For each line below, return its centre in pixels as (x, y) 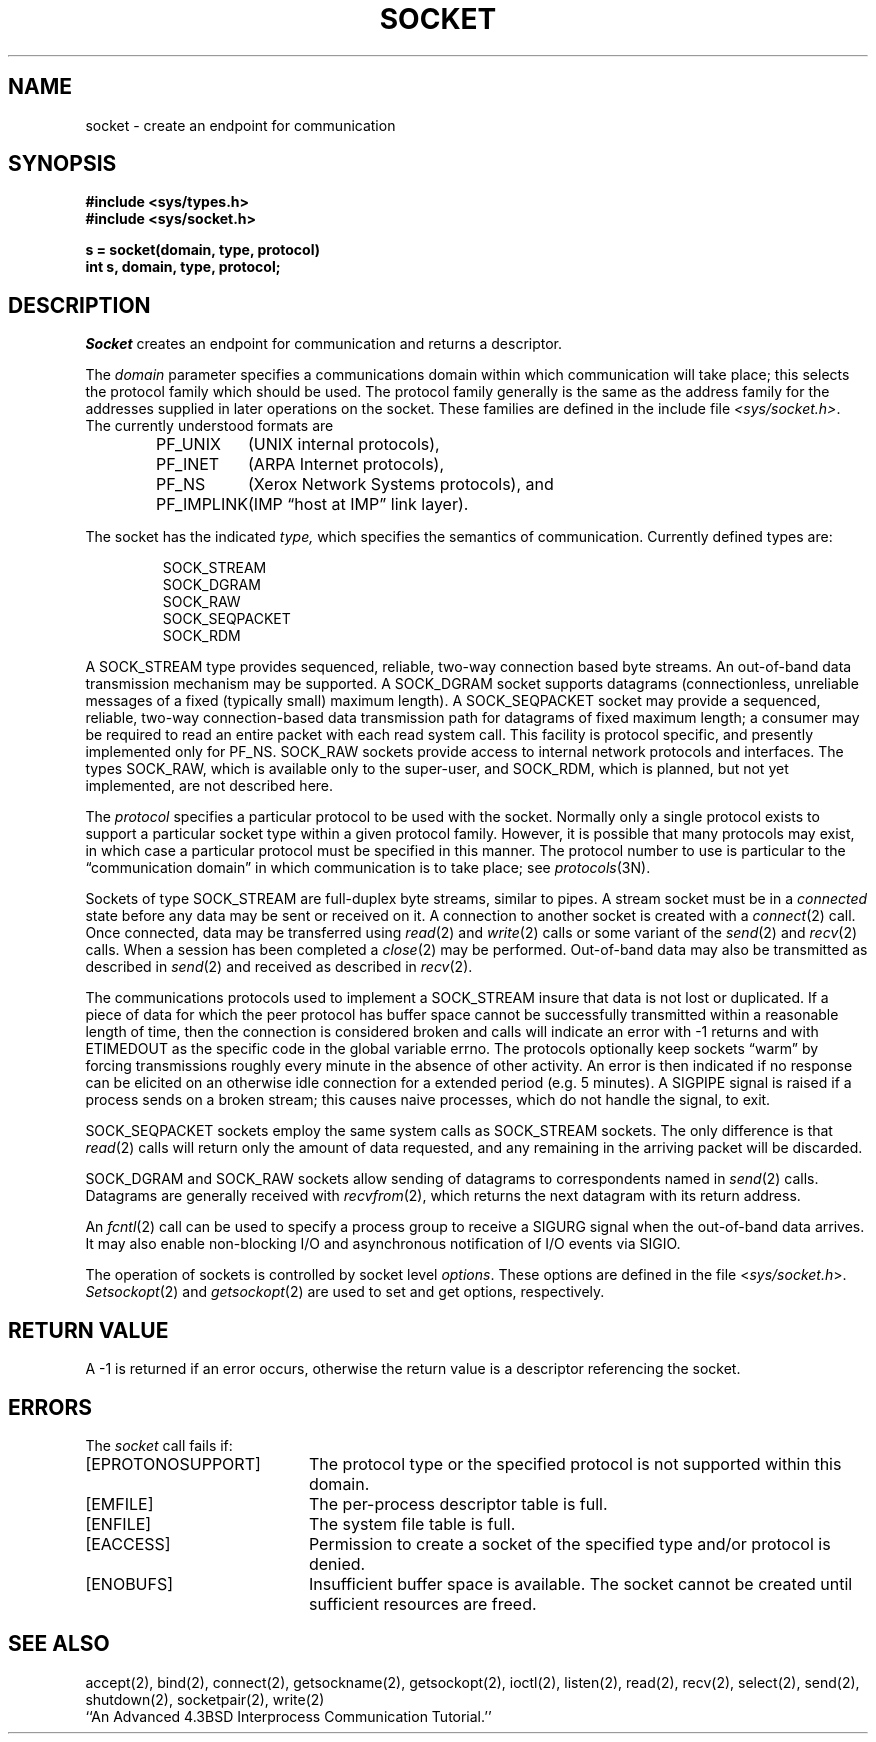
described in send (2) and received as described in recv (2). (279, 967)
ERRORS (50, 1407)
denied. (337, 1563)
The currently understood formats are (209, 426)
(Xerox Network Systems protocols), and (401, 484)
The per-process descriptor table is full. (458, 1503)
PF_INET (187, 464)
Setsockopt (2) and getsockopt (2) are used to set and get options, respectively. (345, 1292)
